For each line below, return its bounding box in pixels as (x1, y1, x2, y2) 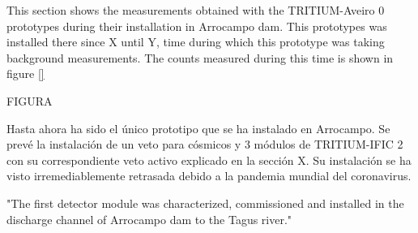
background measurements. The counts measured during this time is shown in (6, 49, 394, 66)
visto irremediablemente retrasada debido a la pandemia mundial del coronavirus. (6, 167, 412, 184)
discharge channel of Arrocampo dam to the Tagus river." (6, 210, 292, 227)
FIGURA (6, 92, 53, 109)
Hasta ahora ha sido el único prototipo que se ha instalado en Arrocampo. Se (6, 119, 390, 136)
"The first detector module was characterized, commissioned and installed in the (6, 194, 404, 211)
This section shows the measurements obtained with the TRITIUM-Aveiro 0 (6, 2, 385, 18)
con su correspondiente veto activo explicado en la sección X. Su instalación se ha (6, 151, 412, 168)
